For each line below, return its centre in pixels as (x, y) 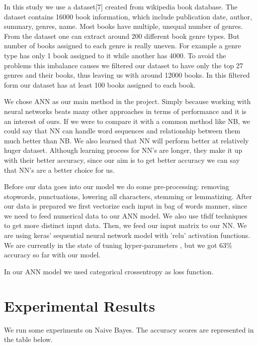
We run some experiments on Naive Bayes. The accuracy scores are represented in (129, 329)
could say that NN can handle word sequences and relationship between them (122, 131)
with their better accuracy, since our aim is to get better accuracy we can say (122, 160)
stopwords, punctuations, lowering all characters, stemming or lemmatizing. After (128, 196)
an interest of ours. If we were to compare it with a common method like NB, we (127, 121)
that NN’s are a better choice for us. (59, 170)
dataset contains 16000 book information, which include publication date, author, (128, 16)
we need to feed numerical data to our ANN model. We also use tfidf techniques (126, 215)
